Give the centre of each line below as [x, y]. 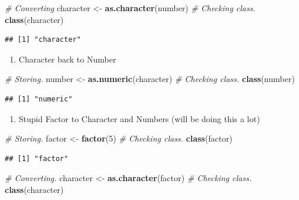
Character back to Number [67, 59]
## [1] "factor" [37, 158]
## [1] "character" [43, 40]
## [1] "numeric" [39, 99]
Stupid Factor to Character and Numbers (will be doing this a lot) [139, 118]
